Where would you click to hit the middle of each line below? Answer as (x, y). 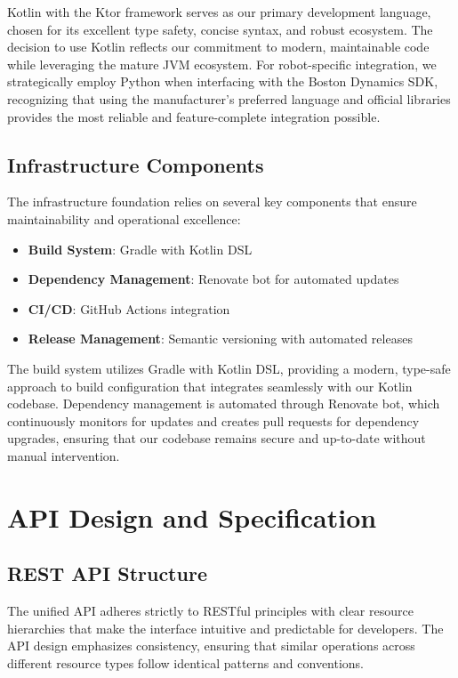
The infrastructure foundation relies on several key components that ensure (212, 202)
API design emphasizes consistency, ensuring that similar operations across (211, 646)
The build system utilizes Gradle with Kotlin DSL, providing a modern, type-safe (229, 368)
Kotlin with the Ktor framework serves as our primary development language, (219, 12)
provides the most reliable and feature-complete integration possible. (194, 116)
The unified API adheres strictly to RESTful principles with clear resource (210, 611)
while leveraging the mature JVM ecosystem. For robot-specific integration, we (222, 64)
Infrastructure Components (136, 164)
